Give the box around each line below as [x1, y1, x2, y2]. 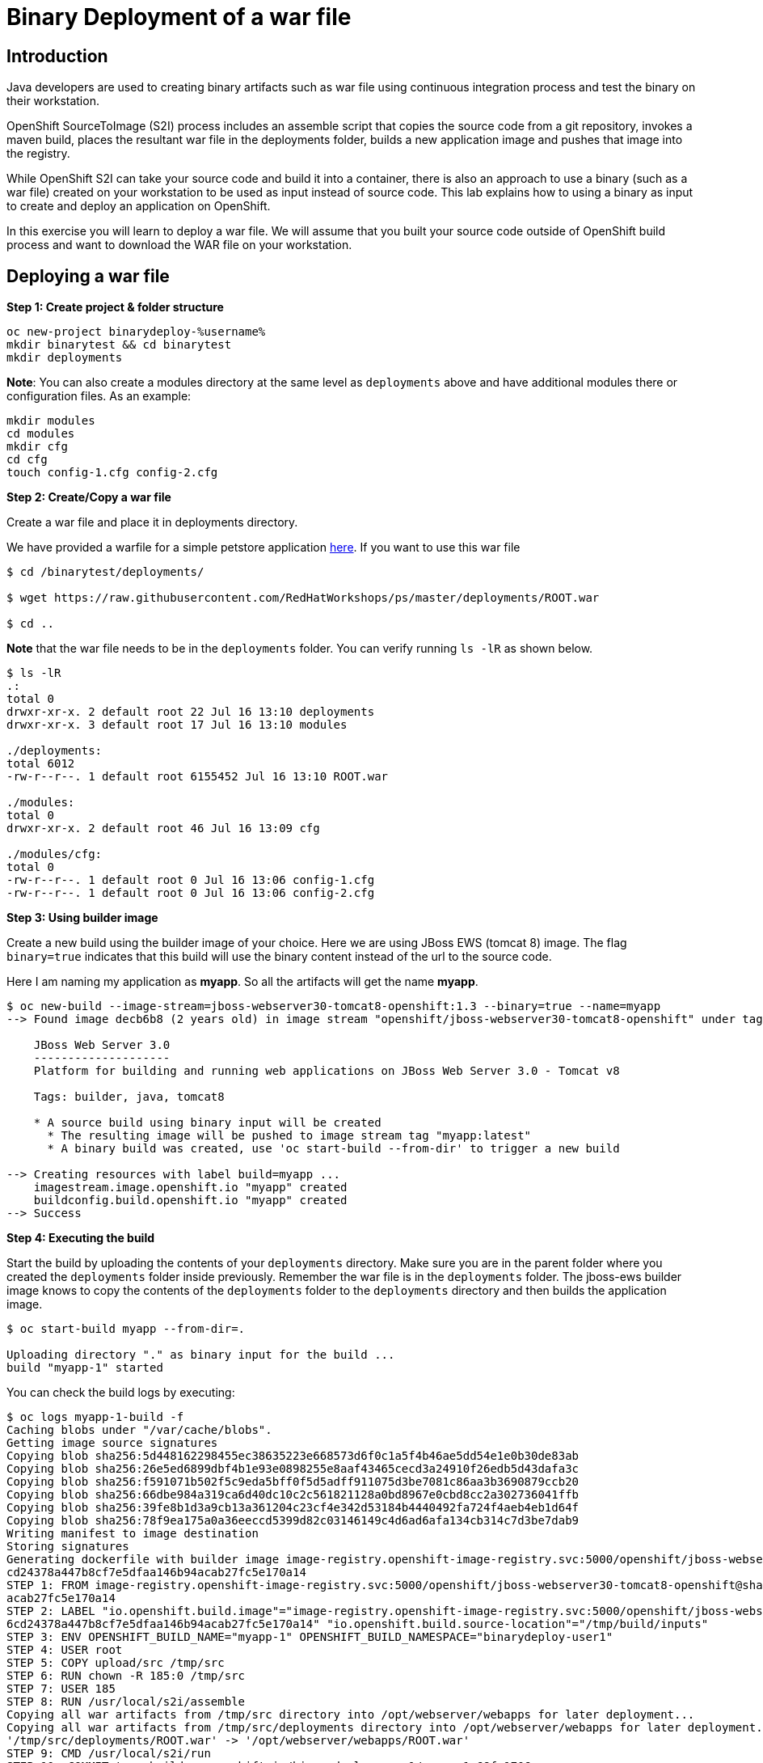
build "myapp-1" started [6, 1361, 163, 1375]
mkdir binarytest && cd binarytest [6, 338, 232, 352]
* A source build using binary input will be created [33, 1116, 381, 1130]
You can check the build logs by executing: [6, 1385, 235, 1400]
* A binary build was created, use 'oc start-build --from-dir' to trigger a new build [47, 1142, 620, 1156]
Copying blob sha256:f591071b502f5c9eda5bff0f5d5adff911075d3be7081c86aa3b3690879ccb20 [6, 1475, 580, 1489]
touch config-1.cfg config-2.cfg [6, 466, 218, 480]
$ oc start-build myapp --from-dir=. [6, 1322, 246, 1336]
